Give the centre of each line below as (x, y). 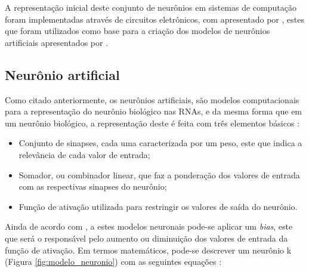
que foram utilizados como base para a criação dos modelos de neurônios (137, 31)
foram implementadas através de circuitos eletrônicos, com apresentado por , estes (154, 19)
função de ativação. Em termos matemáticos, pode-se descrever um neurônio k (148, 250)
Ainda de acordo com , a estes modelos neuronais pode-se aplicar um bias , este (149, 226)
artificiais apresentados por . (57, 42)
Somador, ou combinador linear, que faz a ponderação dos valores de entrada (159, 174)
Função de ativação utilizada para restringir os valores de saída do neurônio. (158, 206)
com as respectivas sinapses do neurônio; (93, 186)
